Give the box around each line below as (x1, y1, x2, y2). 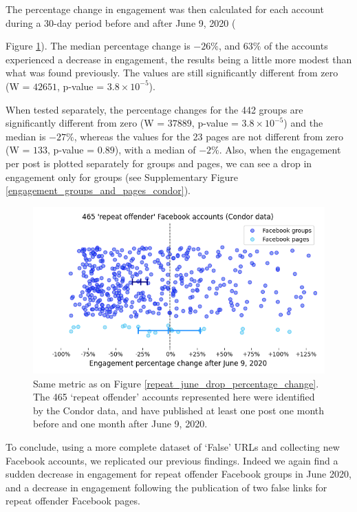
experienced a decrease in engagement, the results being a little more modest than (6, 52, 352, 66)
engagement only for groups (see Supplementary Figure (6, 169, 239, 184)
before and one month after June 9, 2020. (33, 416, 208, 431)
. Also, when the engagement (219, 142, 341, 157)
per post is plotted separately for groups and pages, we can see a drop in (6, 156, 312, 170)
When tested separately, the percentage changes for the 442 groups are (6, 102, 303, 116)
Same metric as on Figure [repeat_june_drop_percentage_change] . (33, 376, 319, 390)
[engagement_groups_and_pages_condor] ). (6, 183, 191, 198)
